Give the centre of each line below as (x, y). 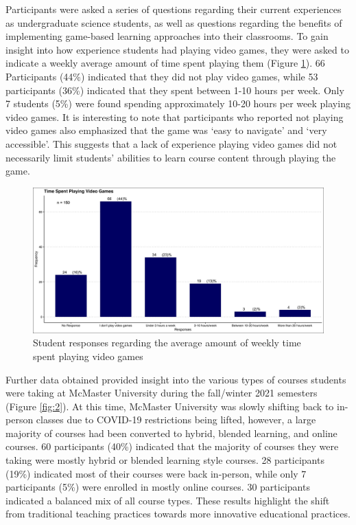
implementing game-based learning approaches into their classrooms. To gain (167, 36)
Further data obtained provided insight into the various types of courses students (176, 379)
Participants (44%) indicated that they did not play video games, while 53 (162, 76)
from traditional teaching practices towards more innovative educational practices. (178, 514)
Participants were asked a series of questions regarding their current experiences (174, 9)
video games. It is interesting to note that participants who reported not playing (175, 116)
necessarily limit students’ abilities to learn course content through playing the (171, 157)
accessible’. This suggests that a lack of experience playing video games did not (171, 143)
